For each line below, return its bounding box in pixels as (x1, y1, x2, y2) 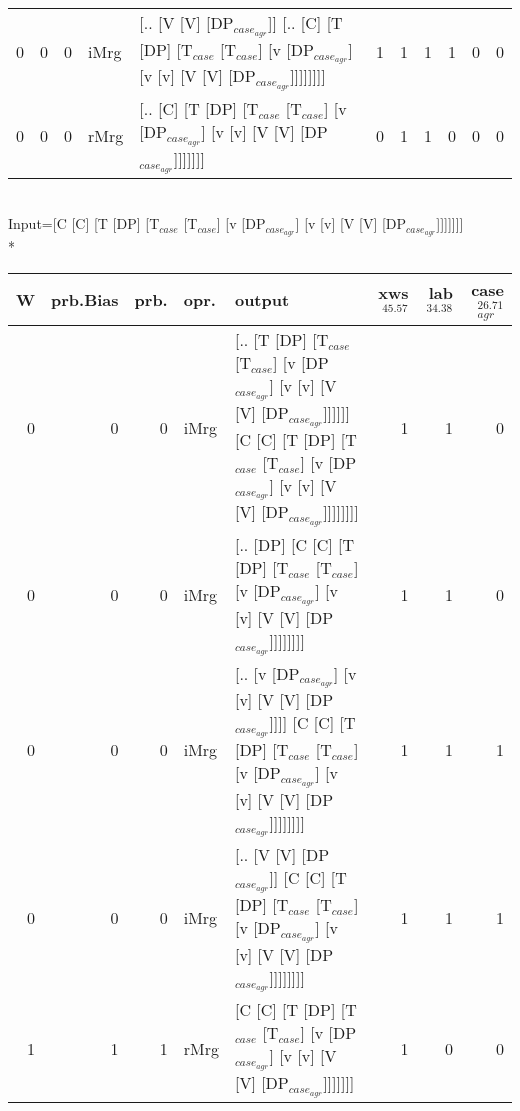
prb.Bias (51, 287, 119, 311)
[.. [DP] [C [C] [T (234, 533, 355, 557)
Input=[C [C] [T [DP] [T (8, 213, 160, 234)
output (234, 287, 290, 311)
